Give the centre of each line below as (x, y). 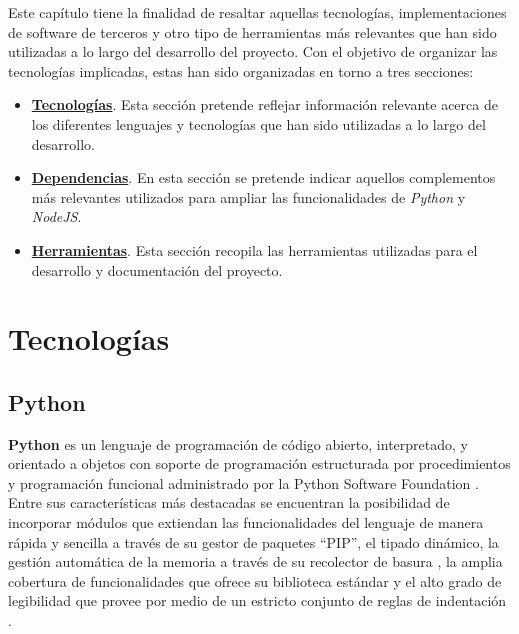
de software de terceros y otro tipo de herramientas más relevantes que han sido (252, 31)
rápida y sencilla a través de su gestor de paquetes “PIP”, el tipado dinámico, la (253, 541)
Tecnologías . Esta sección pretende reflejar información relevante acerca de (264, 104)
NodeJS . (56, 216)
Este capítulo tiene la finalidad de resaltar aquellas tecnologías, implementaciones (257, 12)
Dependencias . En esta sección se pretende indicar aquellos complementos (263, 177)
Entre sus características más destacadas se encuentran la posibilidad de (229, 502)
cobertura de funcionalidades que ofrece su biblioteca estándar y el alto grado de (255, 580)
